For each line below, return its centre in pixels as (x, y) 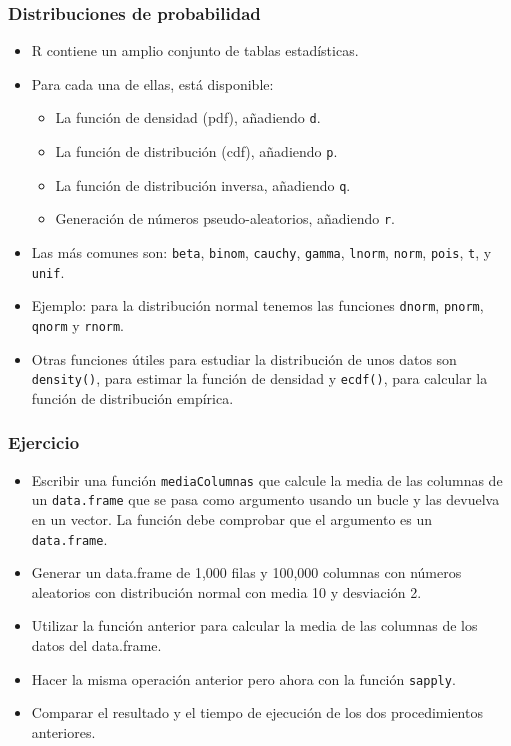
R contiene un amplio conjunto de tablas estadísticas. (195, 50)
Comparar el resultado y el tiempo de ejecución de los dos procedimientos (257, 712)
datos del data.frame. (96, 645)
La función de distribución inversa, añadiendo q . (203, 184)
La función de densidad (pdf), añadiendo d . (188, 117)
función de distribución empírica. (132, 397)
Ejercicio (44, 442)
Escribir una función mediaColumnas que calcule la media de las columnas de (267, 479)
